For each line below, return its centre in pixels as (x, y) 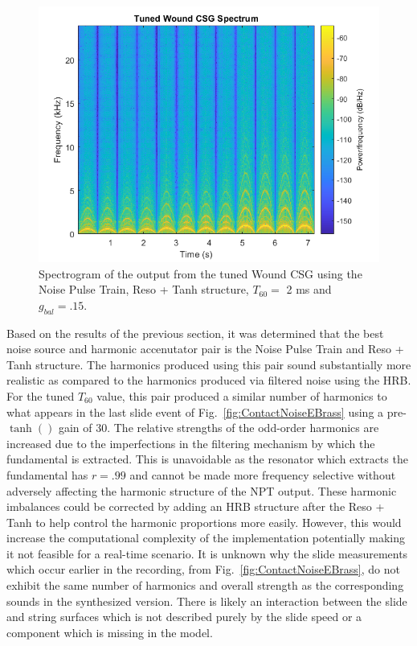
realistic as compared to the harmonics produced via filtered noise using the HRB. (209, 380)
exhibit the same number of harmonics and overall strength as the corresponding (205, 585)
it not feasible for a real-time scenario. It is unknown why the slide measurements (207, 553)
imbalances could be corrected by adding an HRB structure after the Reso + (196, 506)
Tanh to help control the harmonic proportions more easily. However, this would (204, 522)
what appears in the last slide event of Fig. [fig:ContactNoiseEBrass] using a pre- (206, 411)
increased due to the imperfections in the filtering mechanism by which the (191, 443)
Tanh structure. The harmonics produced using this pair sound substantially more (209, 364)
